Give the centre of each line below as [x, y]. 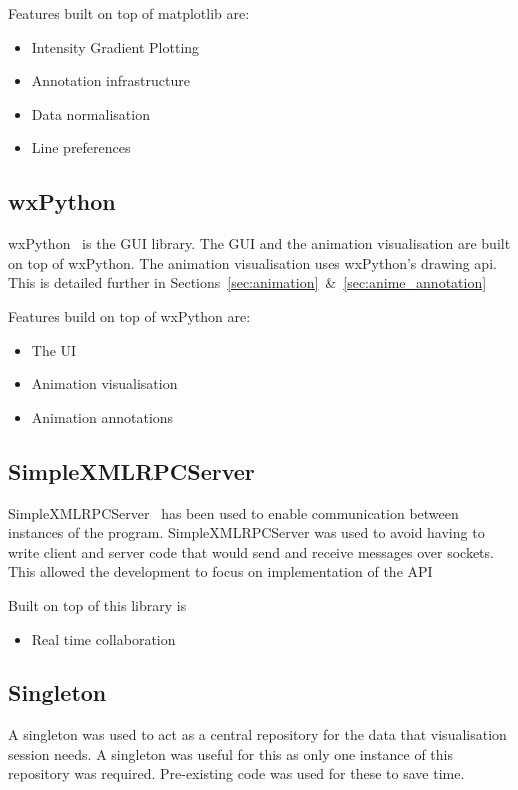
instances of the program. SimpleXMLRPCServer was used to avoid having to [246, 532]
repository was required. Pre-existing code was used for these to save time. [236, 773]
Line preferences [81, 147]
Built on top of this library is [97, 604]
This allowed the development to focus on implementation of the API [220, 571]
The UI [54, 349]
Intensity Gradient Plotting [115, 46]
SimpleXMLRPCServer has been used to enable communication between [233, 512]
